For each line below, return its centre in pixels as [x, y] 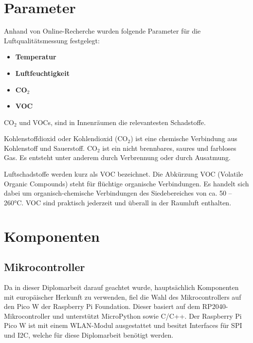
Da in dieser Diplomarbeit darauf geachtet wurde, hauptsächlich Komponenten [121, 287]
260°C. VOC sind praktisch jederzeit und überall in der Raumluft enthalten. [118, 202]
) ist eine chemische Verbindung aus [184, 138]
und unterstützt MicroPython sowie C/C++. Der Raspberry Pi [147, 316]
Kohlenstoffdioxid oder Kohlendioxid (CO [66, 138]
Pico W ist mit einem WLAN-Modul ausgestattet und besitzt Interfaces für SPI [123, 325]
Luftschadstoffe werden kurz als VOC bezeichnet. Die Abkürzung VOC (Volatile [124, 174]
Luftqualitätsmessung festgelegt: [52, 40]
